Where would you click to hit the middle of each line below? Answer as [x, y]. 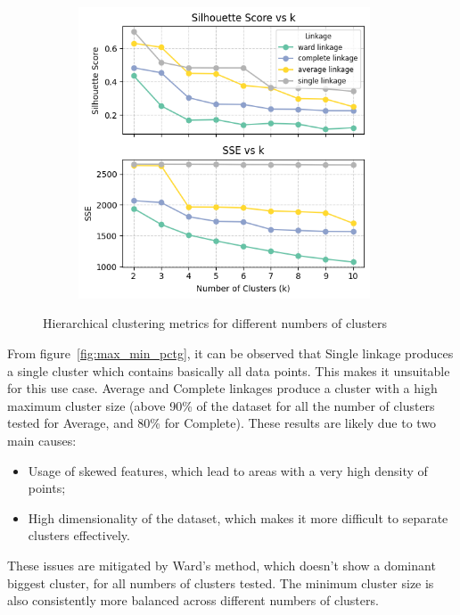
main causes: [42, 440]
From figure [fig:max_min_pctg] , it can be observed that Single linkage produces [230, 353]
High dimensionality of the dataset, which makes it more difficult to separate [238, 517]
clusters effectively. [79, 535]
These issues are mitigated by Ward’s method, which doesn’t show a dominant [222, 565]
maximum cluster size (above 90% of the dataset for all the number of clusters [221, 405]
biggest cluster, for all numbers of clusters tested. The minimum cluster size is [221, 582]
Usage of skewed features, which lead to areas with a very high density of [228, 470]
